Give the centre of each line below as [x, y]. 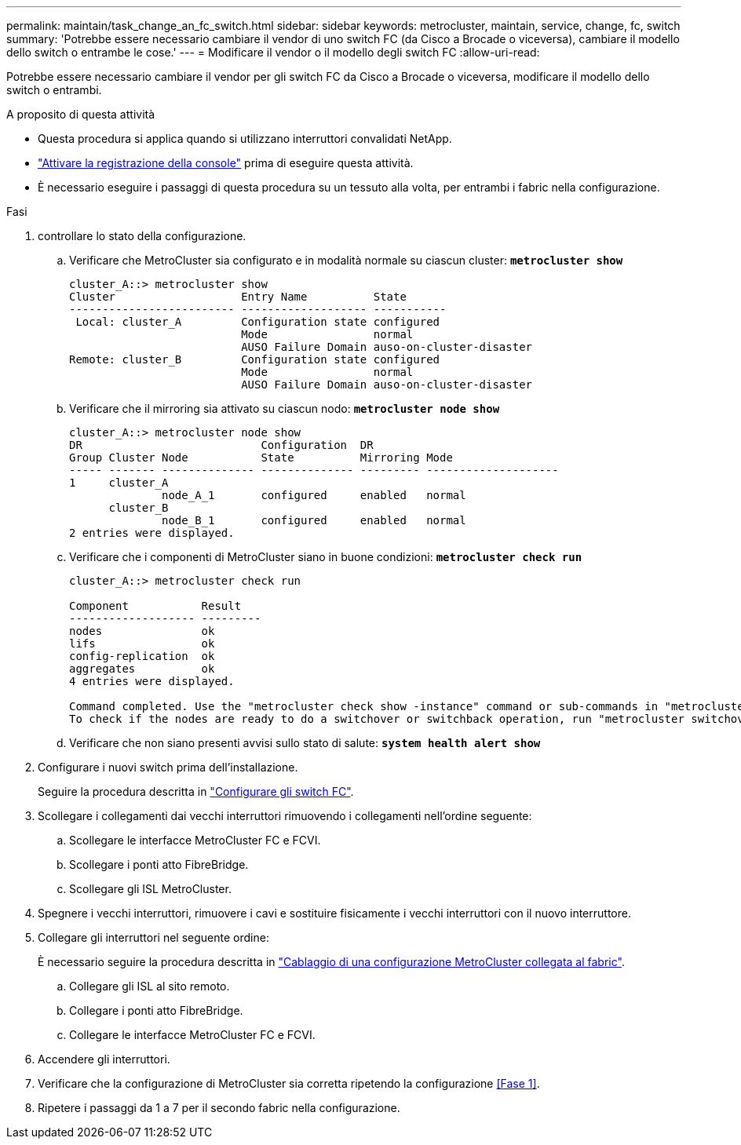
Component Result [155, 606]
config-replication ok [142, 656]
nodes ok [142, 631]
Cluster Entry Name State [238, 297]
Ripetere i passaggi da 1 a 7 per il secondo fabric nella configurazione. [219, 1108]
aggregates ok [142, 669]
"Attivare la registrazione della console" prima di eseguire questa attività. [226, 163]
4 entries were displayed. [152, 681]
